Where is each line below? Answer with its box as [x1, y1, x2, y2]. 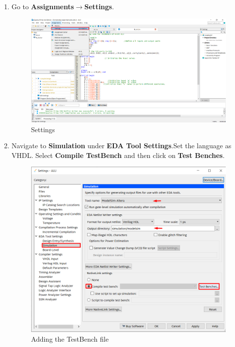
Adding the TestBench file [31, 333, 109, 344]
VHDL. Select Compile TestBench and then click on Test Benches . [11, 150, 225, 160]
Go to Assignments [11, 1, 74, 11]
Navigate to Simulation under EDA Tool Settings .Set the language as [11, 140, 232, 151]
